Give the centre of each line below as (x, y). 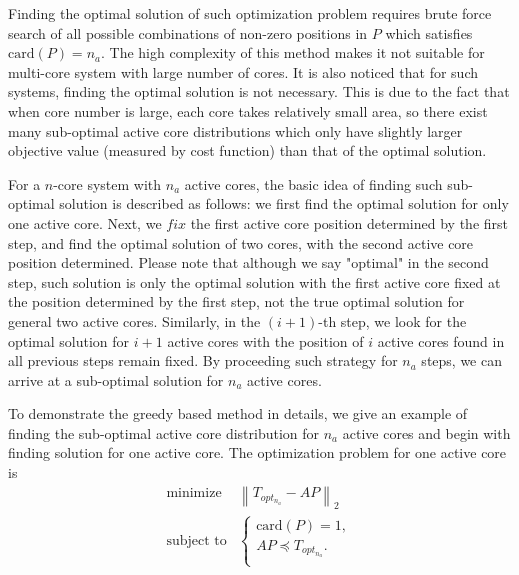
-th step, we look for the (392, 320)
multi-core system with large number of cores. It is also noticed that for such (243, 71)
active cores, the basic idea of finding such (313, 183)
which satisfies (429, 32)
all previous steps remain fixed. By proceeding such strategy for (203, 360)
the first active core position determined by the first (349, 222)
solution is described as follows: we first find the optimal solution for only (284, 203)
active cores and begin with (426, 432)
